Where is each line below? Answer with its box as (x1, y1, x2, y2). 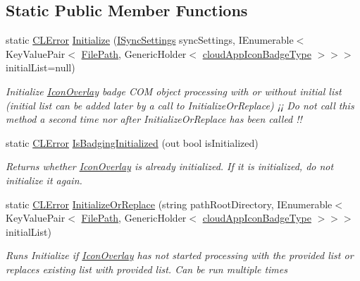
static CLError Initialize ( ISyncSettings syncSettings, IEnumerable (6, 32, 294, 47)
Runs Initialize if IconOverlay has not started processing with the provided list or (6, 248, 354, 263)
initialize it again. (6, 172, 82, 187)
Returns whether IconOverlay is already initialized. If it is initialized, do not (6, 159, 334, 174)
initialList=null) (6, 60, 75, 75)
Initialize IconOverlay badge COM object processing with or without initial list (6, 83, 342, 98)
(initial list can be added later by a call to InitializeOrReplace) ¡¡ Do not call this (6, 97, 354, 112)
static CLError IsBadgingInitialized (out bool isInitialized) (6, 135, 259, 150)
